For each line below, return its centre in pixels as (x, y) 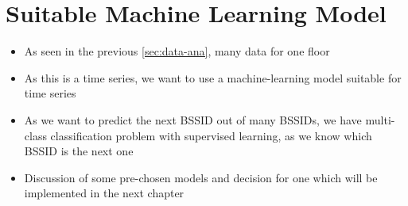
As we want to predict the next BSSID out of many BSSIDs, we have (193, 119)
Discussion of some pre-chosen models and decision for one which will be (201, 177)
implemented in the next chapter (104, 193)
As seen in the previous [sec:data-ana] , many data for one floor (177, 51)
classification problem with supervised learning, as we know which (211, 135)
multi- (380, 119)
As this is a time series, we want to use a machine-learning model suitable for (213, 77)
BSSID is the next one (79, 151)
